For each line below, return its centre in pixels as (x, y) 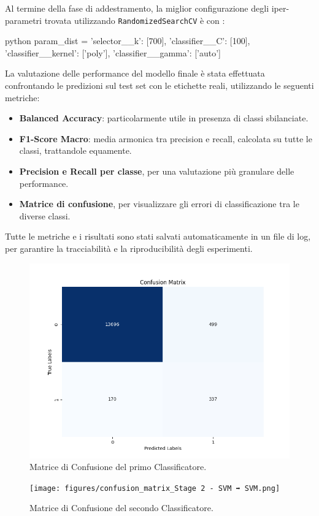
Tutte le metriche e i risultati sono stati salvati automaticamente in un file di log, (158, 236)
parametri (23, 20)
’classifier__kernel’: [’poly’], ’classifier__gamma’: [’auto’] (113, 52)
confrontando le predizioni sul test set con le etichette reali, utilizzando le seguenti (159, 85)
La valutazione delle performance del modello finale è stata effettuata (135, 73)
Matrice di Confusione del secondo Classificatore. (121, 508)
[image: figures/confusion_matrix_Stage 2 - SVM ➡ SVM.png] (155, 488)
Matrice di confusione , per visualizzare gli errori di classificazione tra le (159, 204)
